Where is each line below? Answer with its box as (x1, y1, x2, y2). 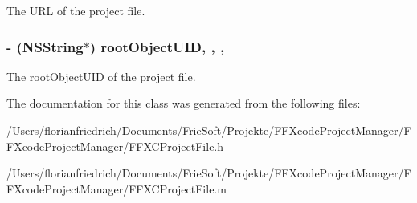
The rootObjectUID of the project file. (6, 67, 196, 84)
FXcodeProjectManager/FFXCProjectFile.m (6, 180, 227, 197)
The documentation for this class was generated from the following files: (6, 95, 361, 112)
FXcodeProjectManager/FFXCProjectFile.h (6, 137, 224, 154)
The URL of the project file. (6, 2, 145, 18)
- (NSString (6, 36, 84, 56)
